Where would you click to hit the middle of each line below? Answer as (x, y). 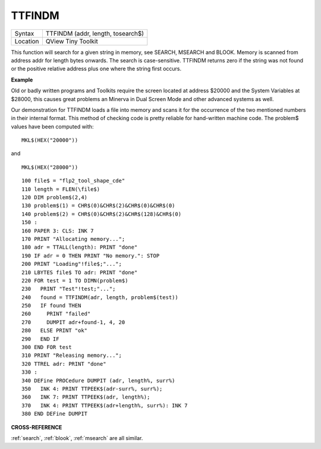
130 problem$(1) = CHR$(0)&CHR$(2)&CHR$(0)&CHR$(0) (98, 206)
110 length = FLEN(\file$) (61, 189)
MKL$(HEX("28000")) (50, 167)
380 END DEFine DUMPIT (55, 414)
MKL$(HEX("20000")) (50, 140)
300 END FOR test (47, 347)
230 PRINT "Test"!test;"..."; (69, 289)
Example (22, 80)
